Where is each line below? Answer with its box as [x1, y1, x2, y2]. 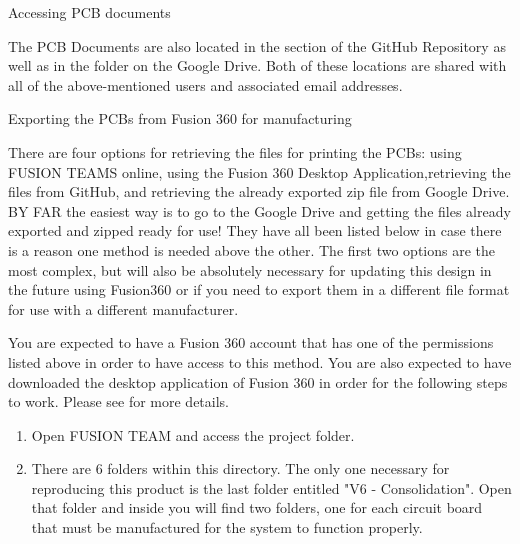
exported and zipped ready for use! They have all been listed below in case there [8, 220, 502, 241]
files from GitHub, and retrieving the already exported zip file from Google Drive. [8, 181, 510, 202]
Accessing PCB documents [8, 2, 171, 22]
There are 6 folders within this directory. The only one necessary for [31, 458, 450, 479]
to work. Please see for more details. [8, 391, 230, 412]
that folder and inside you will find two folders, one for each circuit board [31, 497, 483, 518]
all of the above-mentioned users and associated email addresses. [8, 74, 403, 95]
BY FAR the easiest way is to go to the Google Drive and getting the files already [8, 200, 511, 221]
